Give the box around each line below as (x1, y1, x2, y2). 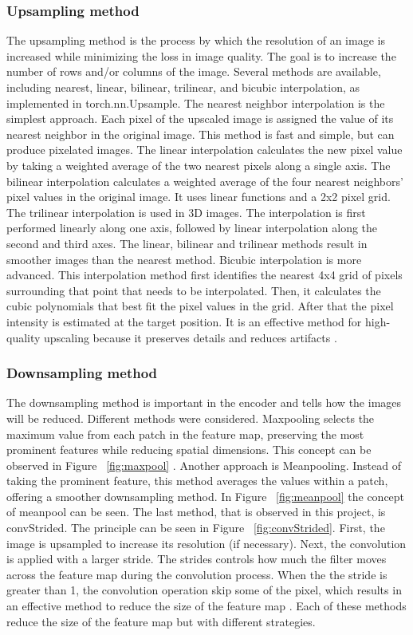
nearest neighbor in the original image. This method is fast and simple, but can (6, 125, 395, 142)
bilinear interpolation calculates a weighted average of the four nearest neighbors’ (6, 172, 403, 189)
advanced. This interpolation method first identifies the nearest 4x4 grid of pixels (6, 266, 403, 283)
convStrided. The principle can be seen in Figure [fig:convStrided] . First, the (6, 519, 385, 536)
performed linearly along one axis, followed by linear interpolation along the (6, 219, 378, 236)
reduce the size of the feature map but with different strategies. (6, 613, 316, 629)
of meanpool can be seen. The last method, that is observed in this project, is (6, 503, 386, 520)
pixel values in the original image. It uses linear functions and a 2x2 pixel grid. (6, 188, 391, 205)
